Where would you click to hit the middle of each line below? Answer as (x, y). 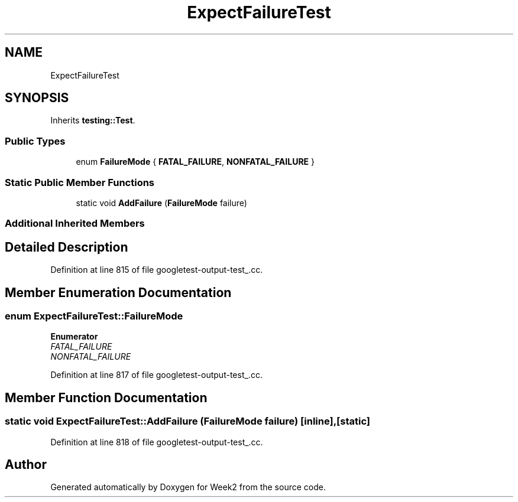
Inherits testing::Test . (93, 120)
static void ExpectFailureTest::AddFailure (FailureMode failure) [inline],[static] (188, 421)
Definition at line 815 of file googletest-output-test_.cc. (157, 270)
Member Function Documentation (106, 397)
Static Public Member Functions (80, 182)
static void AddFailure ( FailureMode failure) (161, 203)
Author (26, 465)
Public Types (35, 141)
